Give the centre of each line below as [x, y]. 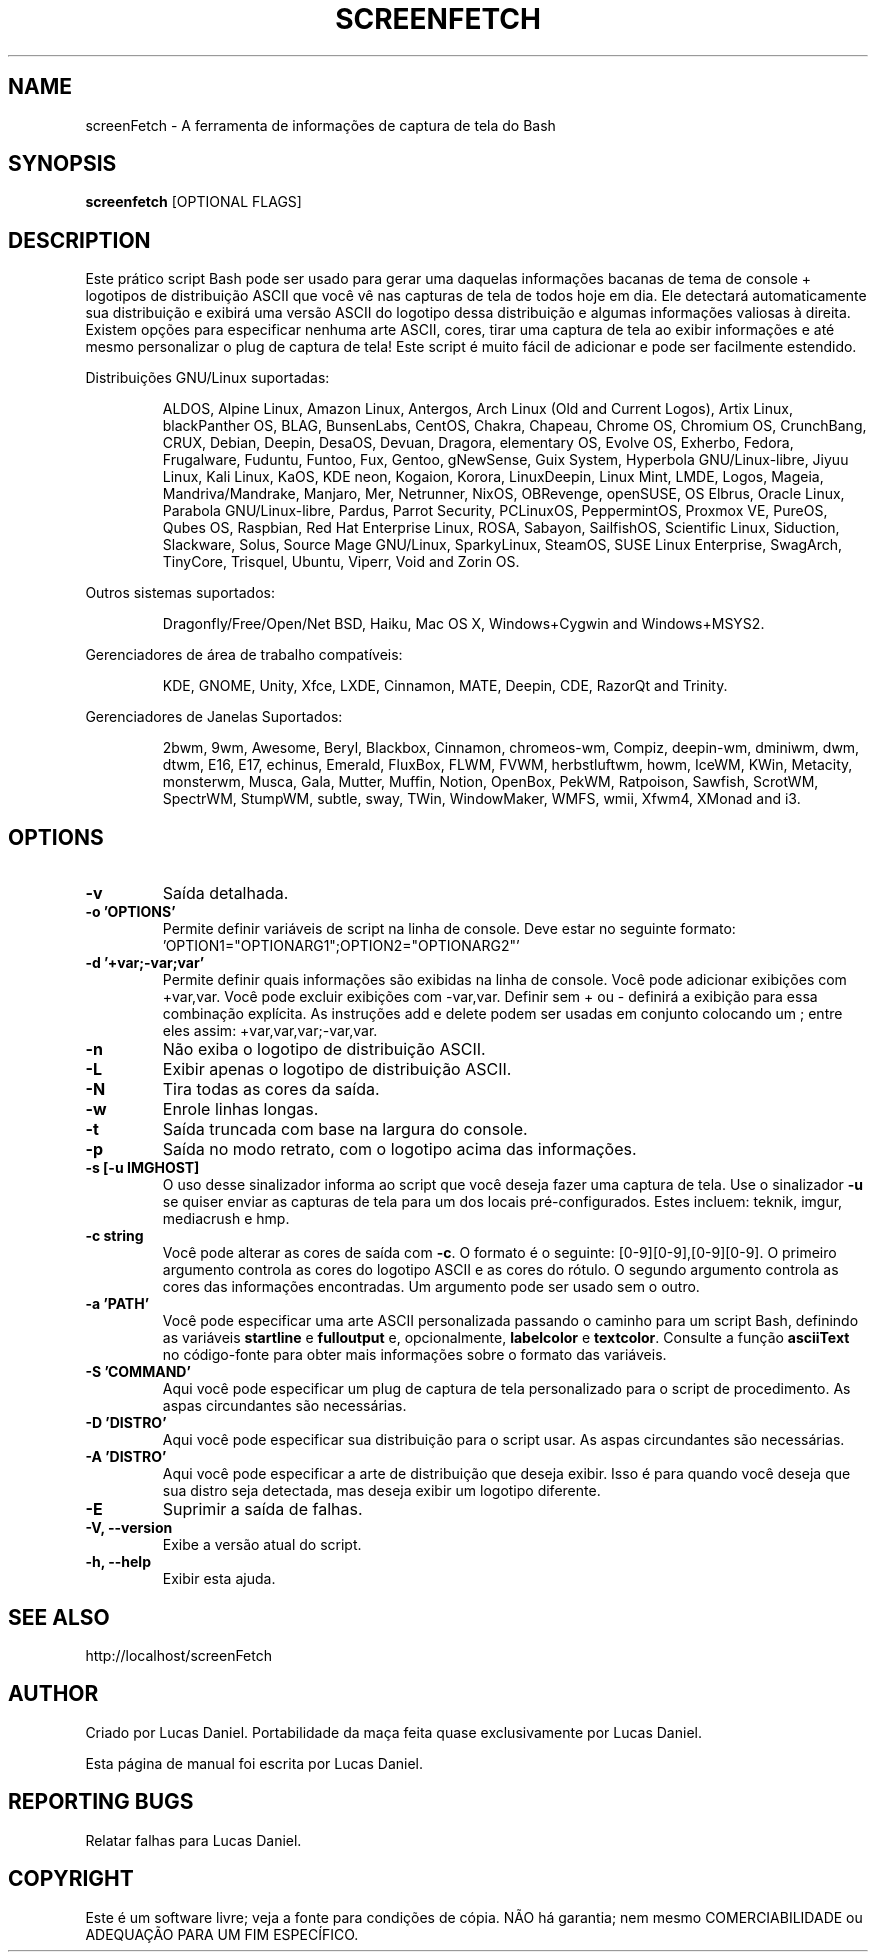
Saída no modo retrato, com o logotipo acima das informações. [399, 1149]
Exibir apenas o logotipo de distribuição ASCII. [337, 1069]
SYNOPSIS [62, 164]
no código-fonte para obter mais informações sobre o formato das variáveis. [414, 1355]
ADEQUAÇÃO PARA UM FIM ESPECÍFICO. [222, 1934]
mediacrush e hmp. [226, 1219]
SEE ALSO [59, 1617]
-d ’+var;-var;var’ [145, 963]
